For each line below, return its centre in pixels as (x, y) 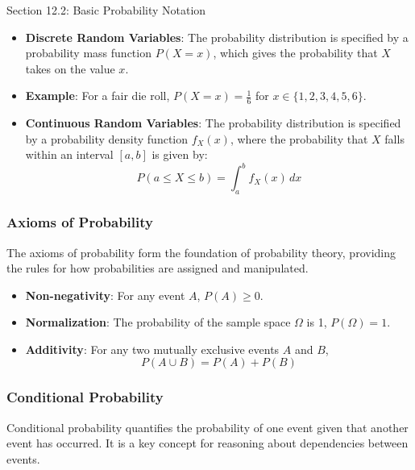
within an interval (69, 154)
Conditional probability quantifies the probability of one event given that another (207, 427)
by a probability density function (107, 138)
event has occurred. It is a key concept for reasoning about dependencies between (207, 443)
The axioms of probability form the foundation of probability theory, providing (201, 252)
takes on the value (70, 68)
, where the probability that (299, 138)
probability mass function (88, 53)
